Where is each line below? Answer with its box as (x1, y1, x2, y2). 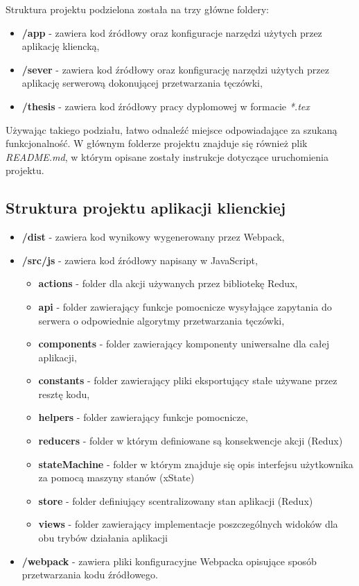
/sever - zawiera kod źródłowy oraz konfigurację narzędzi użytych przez (21, 62, 329, 76)
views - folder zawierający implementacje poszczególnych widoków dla (38, 517, 338, 531)
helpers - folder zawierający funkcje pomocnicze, (38, 410, 248, 424)
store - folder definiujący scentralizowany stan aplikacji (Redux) (38, 493, 313, 508)
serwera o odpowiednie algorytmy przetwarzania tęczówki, (38, 313, 285, 327)
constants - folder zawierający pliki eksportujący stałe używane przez (38, 373, 338, 388)
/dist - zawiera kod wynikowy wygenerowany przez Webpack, (21, 230, 285, 244)
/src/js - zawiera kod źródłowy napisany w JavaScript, (21, 252, 258, 267)
